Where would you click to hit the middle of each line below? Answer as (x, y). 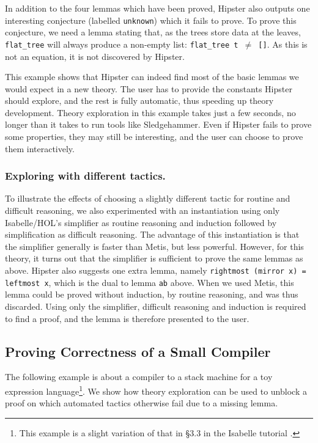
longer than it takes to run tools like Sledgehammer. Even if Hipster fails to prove (158, 124)
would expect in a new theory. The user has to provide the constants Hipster (149, 88)
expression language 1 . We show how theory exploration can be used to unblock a (156, 390)
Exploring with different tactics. (85, 176)
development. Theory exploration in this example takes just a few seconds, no (150, 112)
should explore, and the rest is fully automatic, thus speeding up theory (139, 101)
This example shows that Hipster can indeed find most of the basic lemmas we (152, 77)
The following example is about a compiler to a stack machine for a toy (139, 377)
